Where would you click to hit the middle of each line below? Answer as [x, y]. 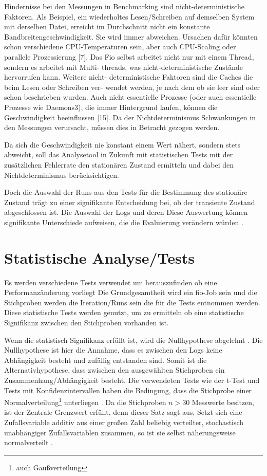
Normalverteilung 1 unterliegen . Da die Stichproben [85, 401]
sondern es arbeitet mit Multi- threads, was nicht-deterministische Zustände [124, 67]
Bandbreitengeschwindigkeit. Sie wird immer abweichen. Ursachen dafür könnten [131, 36]
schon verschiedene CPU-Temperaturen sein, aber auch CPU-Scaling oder [120, 47]
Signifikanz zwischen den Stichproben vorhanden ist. [87, 322]
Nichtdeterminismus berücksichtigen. [62, 175]
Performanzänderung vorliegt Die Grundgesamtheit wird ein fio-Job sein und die [131, 292]
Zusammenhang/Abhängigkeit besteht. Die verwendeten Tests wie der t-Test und [132, 380]
